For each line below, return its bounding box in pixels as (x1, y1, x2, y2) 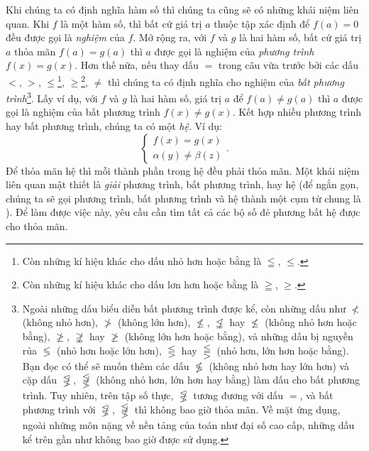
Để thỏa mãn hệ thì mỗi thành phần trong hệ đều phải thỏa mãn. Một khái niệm (6, 163, 360, 178)
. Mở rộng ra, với (133, 30, 207, 45)
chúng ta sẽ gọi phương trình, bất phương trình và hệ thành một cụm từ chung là (6, 190, 361, 205)
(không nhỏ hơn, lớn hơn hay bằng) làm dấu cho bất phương (96, 372, 360, 387)
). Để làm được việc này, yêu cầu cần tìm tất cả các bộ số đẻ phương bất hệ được (6, 205, 360, 219)
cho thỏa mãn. (6, 219, 68, 234)
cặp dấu (22, 372, 57, 387)
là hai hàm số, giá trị (130, 90, 221, 105)
